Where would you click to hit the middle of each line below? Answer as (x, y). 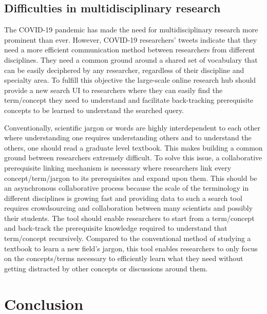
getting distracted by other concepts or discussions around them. (106, 268)
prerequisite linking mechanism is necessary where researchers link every (118, 167)
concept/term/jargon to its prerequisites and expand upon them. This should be (131, 178)
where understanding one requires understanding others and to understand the (128, 137)
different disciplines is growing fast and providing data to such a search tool (123, 198)
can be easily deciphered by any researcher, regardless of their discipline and (124, 70)
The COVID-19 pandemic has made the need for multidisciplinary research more (131, 30)
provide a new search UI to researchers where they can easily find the (113, 90)
